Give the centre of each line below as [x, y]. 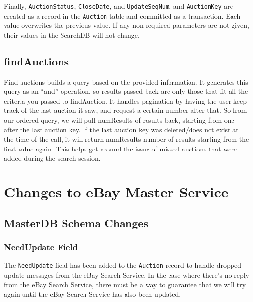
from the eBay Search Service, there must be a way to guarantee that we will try [125, 284]
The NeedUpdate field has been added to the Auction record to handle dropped [123, 265]
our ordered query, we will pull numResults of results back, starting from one [119, 120]
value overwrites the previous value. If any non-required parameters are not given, [126, 25]
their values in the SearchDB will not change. [72, 34]
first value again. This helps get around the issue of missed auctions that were [121, 148]
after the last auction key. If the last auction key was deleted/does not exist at [121, 129]
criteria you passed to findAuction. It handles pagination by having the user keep [126, 100]
